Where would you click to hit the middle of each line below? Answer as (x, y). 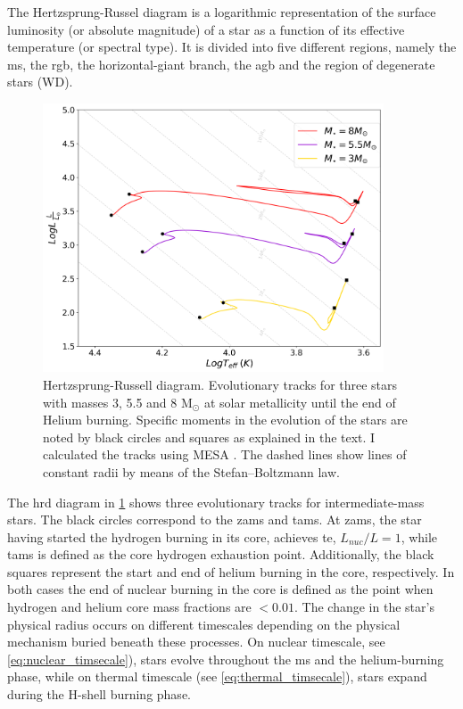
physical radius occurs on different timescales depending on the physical (204, 624)
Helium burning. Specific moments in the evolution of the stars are (225, 420)
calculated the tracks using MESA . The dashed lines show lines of (225, 454)
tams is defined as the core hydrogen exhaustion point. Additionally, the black (221, 554)
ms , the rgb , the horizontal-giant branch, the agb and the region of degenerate (221, 64)
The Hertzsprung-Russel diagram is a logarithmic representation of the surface (222, 12)
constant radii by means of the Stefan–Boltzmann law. (191, 471)
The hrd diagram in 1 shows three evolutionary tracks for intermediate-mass (216, 502)
